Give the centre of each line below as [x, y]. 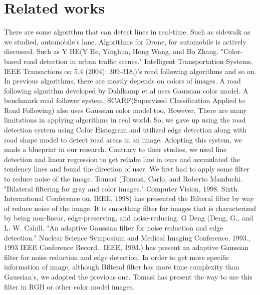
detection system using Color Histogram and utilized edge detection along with [125, 130]
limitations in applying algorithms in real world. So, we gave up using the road [125, 120]
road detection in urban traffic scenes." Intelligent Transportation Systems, [138, 61]
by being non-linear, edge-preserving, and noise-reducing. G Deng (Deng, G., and [129, 218]
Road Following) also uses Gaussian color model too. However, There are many [125, 110]
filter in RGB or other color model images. [69, 286]
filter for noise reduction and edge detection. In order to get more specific [117, 257]
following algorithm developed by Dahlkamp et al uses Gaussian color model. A [126, 90]
